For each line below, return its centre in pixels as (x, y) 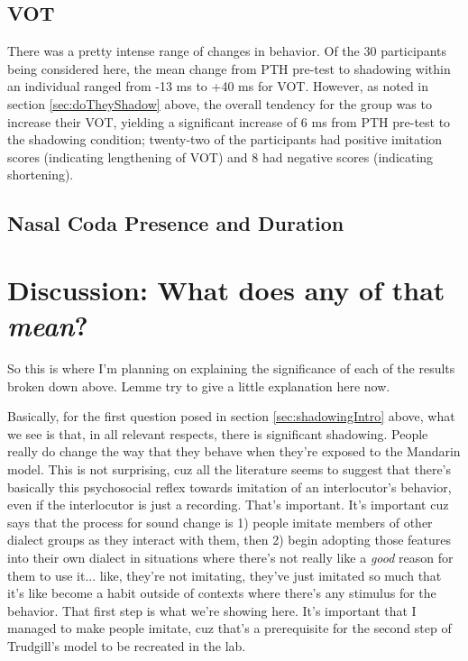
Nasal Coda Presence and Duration (176, 223)
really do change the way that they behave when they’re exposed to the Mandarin (234, 451)
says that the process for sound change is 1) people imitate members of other (220, 522)
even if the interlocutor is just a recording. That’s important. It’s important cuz (228, 505)
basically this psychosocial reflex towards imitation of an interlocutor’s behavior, (229, 487)
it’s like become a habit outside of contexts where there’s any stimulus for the (222, 593)
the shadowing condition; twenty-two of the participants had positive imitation (225, 139)
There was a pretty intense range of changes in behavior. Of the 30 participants (227, 51)
